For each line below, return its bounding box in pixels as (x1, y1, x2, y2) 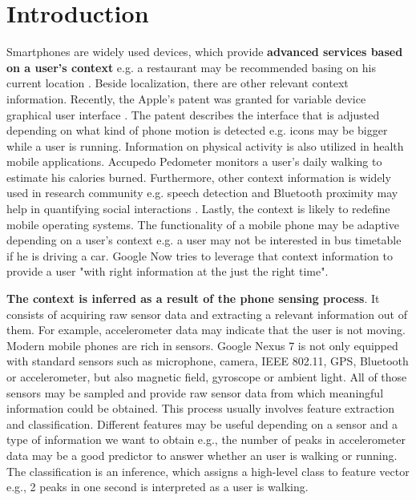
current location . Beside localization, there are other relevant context (6, 75, 349, 91)
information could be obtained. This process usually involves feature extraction (6, 400, 394, 417)
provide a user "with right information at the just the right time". (6, 263, 329, 280)
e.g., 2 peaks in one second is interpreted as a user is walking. (6, 478, 309, 495)
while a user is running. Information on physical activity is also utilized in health (6, 137, 404, 154)
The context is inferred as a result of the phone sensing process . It (6, 290, 380, 307)
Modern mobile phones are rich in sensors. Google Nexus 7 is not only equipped (6, 337, 398, 353)
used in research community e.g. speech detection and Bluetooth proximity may (6, 184, 398, 201)
